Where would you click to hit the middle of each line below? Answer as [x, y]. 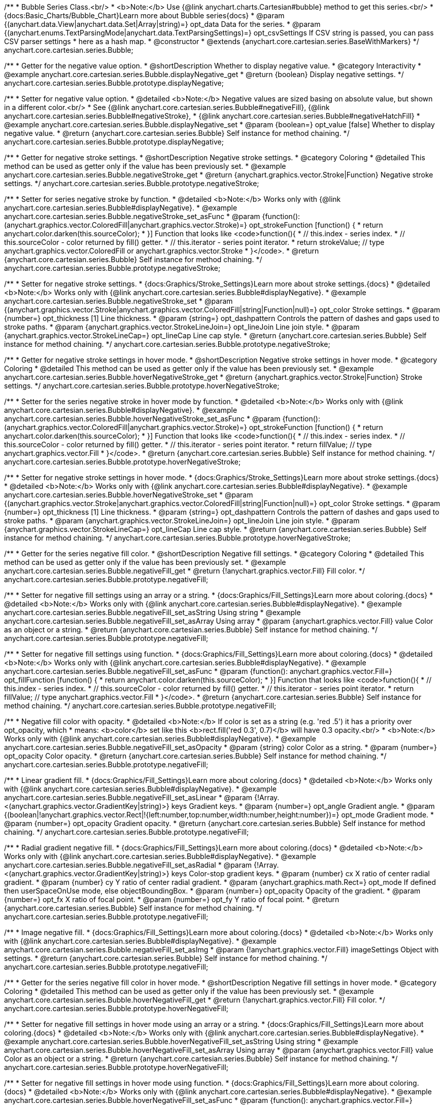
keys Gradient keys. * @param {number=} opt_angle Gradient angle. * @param [303, 806]
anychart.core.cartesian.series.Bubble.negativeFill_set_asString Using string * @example [152, 612]
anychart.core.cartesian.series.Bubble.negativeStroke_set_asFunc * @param [132, 216]
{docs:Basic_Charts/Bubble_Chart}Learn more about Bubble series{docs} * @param [144, 15]
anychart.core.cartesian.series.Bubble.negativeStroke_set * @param [118, 301]
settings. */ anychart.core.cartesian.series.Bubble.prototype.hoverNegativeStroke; [142, 386]
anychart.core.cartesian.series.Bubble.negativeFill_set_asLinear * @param [128, 797]
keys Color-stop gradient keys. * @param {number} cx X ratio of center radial [300, 873]
